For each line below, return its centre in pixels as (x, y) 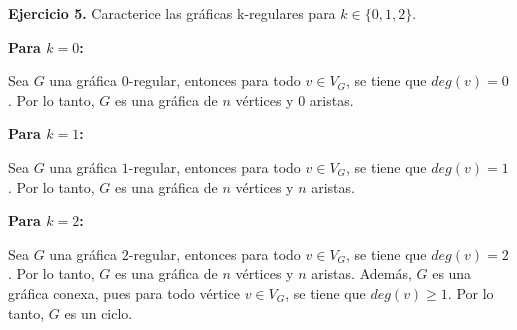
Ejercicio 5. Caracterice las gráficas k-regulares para (172, 13)
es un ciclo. (98, 312)
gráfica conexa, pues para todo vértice (124, 292)
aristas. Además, (361, 273)
